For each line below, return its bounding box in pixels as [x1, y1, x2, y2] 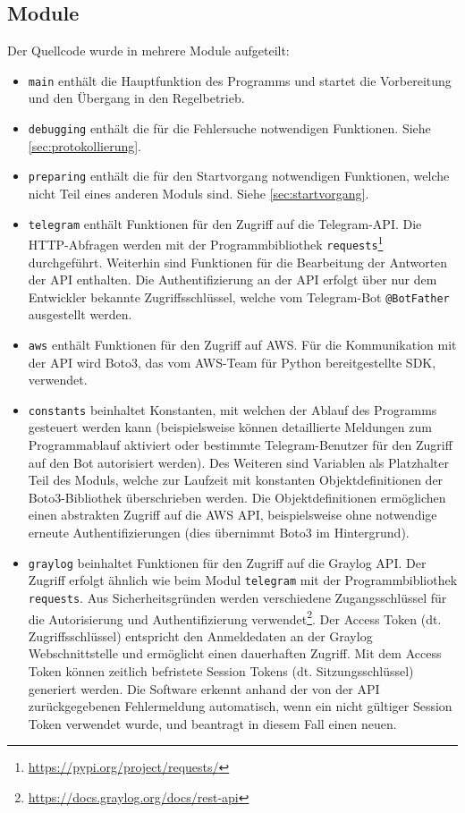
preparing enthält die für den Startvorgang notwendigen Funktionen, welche [28, 166, 450, 185]
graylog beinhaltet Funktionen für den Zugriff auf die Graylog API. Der [28, 553, 427, 572]
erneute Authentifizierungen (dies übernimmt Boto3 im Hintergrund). [28, 523, 410, 542]
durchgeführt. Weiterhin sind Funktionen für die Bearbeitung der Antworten [28, 252, 448, 271]
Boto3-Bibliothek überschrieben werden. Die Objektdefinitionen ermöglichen [28, 487, 446, 506]
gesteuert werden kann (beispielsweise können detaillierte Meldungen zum [28, 418, 432, 436]
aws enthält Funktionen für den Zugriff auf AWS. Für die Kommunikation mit [28, 335, 457, 353]
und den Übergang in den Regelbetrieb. [28, 89, 245, 107]
